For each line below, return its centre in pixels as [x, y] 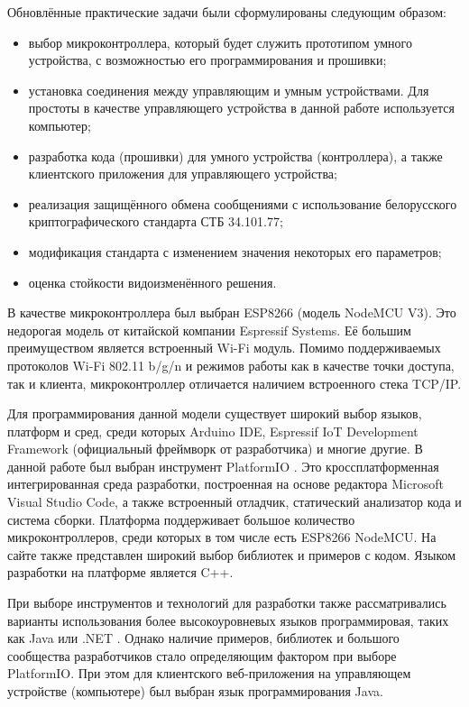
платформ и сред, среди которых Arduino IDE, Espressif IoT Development [213, 431]
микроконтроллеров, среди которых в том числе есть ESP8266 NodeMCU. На [222, 537]
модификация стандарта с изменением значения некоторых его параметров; [235, 251]
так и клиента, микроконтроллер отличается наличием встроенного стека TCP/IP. [234, 383]
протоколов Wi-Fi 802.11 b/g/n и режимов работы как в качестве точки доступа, [231, 365]
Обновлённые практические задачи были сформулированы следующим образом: [227, 12]
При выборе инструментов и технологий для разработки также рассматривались [227, 603]
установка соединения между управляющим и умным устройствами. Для [229, 90]
